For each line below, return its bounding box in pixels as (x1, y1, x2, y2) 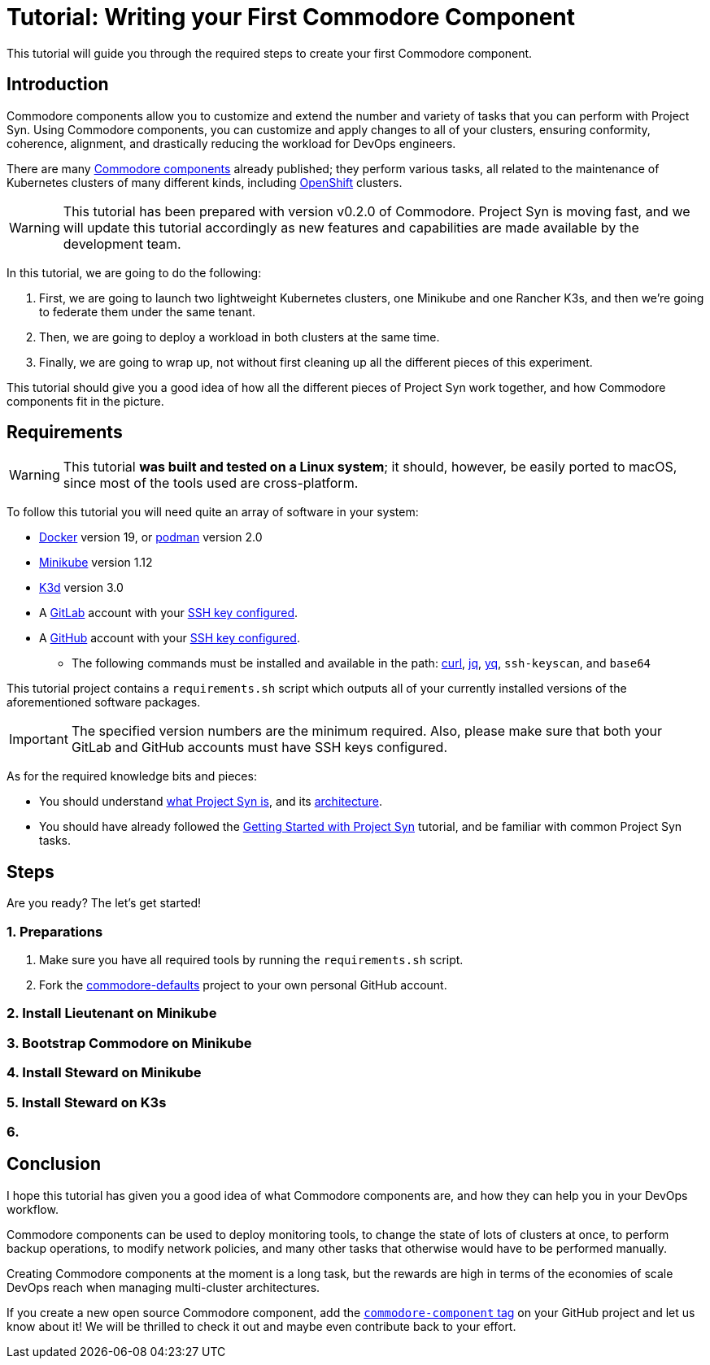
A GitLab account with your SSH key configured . (39, 606, 298, 620)
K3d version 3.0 (39, 580, 124, 595)
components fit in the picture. (7, 393, 164, 408)
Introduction (7, 74, 109, 95)
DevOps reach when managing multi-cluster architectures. (7, 1280, 320, 1294)
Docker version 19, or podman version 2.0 (39, 530, 263, 545)
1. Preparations (7, 923, 103, 940)
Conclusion (7, 1154, 102, 1175)
